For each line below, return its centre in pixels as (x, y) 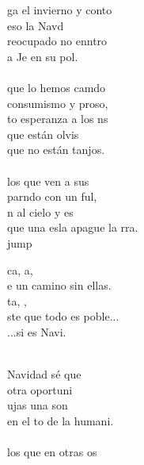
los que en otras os (52, 452)
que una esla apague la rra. (73, 227)
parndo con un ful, (52, 196)
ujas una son (38, 405)
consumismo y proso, (58, 103)
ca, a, (20, 269)
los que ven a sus (48, 181)
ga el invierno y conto (60, 10)
